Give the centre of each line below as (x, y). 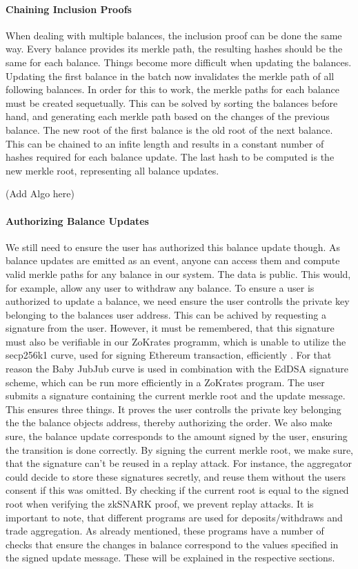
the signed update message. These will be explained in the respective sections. (170, 558)
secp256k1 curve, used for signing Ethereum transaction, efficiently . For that (169, 355)
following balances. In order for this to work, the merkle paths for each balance (172, 89)
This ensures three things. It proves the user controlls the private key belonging (173, 409)
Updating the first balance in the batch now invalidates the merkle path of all (170, 76)
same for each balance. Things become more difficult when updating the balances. (179, 62)
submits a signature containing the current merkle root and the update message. (176, 396)
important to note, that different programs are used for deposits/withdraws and (174, 517)
